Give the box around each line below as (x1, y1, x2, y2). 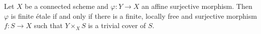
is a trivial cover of (88, 20, 146, 31)
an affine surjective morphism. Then (142, 1, 252, 11)
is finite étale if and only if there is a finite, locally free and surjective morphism (11, 10, 257, 21)
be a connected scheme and (25, 1, 108, 11)
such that (34, 20, 63, 31)
